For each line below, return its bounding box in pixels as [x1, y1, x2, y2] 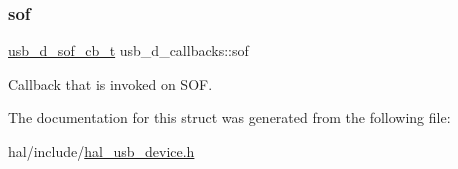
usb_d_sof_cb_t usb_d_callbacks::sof [8, 40, 249, 61]
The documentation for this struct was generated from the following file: [8, 107, 451, 128]
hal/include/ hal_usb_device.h [8, 141, 195, 161]
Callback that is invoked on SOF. [8, 73, 213, 94]
